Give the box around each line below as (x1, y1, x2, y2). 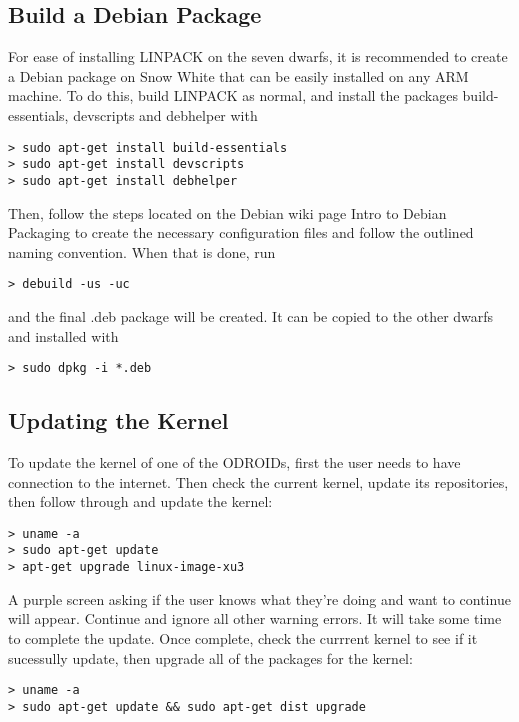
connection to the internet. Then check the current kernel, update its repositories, (8, 471, 509, 492)
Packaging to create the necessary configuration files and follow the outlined (8, 222, 474, 243)
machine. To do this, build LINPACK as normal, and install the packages (8, 85, 458, 106)
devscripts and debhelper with (73, 104, 258, 125)
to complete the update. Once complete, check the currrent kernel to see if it (8, 627, 478, 648)
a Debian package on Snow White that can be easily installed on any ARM (8, 65, 469, 86)
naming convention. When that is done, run (8, 241, 276, 262)
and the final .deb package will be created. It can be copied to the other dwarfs (8, 305, 494, 326)
